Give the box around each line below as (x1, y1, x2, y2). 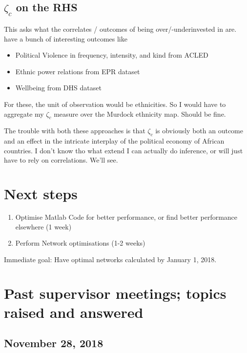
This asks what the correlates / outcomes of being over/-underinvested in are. (4, 24, 237, 34)
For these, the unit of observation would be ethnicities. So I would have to (4, 99, 226, 109)
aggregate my (4, 108, 44, 119)
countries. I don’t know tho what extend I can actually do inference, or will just (4, 145, 243, 155)
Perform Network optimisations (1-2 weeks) (15, 238, 145, 248)
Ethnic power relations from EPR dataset (15, 66, 140, 76)
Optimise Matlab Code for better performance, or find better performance (15, 212, 238, 222)
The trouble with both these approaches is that (4, 125, 145, 136)
